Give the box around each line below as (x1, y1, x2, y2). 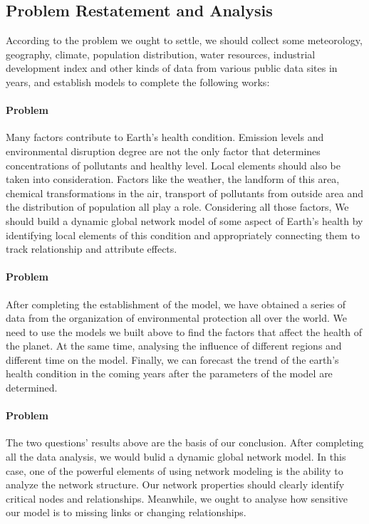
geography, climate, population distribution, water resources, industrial (6, 46, 316, 61)
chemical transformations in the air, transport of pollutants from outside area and (6, 185, 363, 200)
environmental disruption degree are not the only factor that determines (6, 143, 321, 158)
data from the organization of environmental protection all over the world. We (6, 310, 347, 325)
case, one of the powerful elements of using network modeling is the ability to (6, 463, 343, 478)
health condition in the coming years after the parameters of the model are (6, 366, 333, 381)
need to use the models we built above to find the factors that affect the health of (6, 324, 362, 339)
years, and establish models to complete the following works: (6, 74, 270, 89)
